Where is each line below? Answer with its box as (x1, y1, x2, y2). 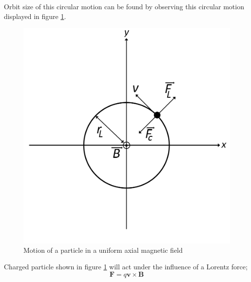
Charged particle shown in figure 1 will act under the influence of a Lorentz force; (4, 262, 248, 272)
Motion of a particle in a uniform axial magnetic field (23, 245, 183, 255)
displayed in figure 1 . (4, 11, 66, 21)
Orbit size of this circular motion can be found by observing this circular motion (4, 1, 244, 11)
